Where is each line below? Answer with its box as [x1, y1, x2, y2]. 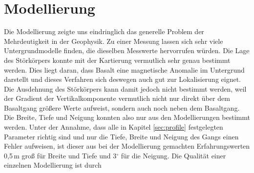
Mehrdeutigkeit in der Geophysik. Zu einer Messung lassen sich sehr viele [4, 36, 223, 46]
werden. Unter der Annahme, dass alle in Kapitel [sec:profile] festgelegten [4, 122, 223, 132]
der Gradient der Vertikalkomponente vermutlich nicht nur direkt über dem [4, 93, 230, 103]
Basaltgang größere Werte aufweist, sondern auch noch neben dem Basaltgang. [4, 102, 240, 113]
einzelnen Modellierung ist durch [4, 160, 102, 170]
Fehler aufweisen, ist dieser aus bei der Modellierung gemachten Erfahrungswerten [4, 141, 250, 151]
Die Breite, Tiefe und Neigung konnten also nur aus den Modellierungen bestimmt [4, 112, 250, 122]
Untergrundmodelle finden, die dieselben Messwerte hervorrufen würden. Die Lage [4, 45, 250, 56]
